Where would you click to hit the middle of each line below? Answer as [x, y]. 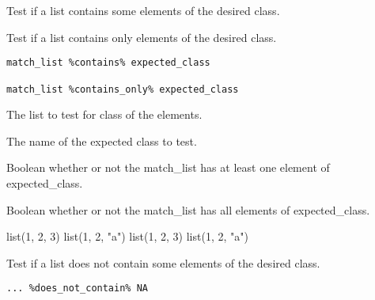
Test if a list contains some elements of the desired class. [143, 10]
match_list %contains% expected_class [108, 63]
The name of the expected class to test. [102, 141]
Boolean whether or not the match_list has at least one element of [168, 167]
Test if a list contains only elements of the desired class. [142, 37]
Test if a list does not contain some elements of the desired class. [163, 262]
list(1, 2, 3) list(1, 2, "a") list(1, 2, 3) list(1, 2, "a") [127, 236]
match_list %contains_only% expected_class [123, 89]
